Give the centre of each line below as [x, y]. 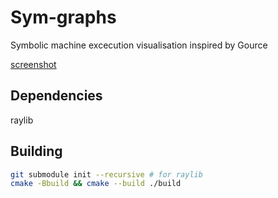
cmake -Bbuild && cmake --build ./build [96, 184]
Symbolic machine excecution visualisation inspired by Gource [139, 45]
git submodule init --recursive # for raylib [106, 174]
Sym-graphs [63, 17]
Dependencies [56, 96]
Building [36, 151]
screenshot [33, 64]
